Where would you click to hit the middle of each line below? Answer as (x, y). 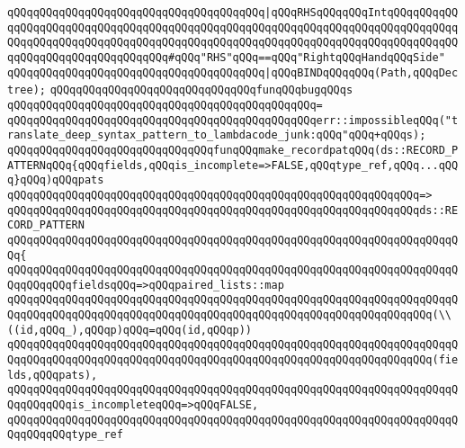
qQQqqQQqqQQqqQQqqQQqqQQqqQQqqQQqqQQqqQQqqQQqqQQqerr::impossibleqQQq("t (233, 120)
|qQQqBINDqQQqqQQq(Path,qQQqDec (362, 72)
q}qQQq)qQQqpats (56, 180)
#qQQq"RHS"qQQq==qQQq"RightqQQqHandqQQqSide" (306, 57)
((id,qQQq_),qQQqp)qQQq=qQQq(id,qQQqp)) (130, 330)
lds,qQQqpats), (53, 375)
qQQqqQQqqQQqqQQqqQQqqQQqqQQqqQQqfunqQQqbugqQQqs (201, 90)
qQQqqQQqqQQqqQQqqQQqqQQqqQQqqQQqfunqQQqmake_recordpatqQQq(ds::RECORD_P (233, 150)
